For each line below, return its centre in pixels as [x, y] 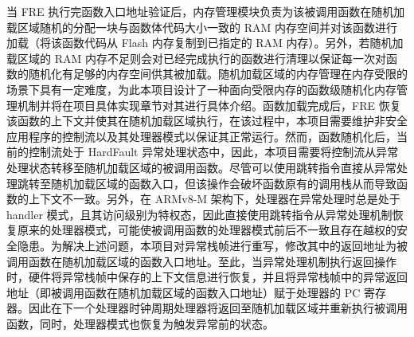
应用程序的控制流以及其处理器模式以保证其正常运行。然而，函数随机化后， [201, 136]
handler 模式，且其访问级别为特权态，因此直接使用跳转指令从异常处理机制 [199, 214]
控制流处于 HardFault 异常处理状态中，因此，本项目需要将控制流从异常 [213, 152]
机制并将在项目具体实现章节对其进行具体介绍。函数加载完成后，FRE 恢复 [209, 105]
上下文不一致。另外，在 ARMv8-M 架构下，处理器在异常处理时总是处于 [214, 199]
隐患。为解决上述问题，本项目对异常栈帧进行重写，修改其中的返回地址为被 [212, 245]
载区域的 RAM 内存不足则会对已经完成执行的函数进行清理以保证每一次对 [196, 58]
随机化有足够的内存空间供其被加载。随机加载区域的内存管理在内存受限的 [218, 74]
